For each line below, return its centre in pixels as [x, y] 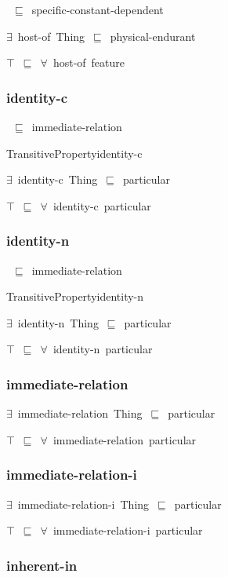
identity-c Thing [58, 179]
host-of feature [89, 62]
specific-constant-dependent [98, 9]
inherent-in [42, 565]
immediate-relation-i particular [128, 530]
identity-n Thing [58, 322]
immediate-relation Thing [80, 413]
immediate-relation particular [125, 439]
